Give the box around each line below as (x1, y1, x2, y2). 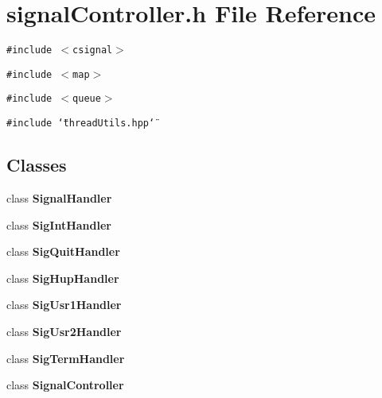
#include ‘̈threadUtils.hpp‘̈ (6, 118, 155, 129)
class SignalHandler (6, 189, 112, 206)
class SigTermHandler (6, 350, 125, 366)
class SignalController (6, 377, 124, 393)
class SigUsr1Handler (6, 296, 122, 313)
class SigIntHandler (6, 216, 111, 233)
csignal (72, 44, 113, 56)
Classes (6, 153, 67, 177)
